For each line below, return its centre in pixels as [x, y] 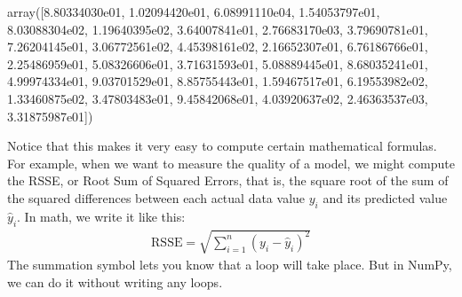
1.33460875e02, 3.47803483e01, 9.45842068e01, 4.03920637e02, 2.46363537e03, [218, 98]
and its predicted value [385, 197]
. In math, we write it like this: [101, 216]
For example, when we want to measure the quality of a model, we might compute [231, 163]
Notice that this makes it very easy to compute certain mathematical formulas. [222, 146]
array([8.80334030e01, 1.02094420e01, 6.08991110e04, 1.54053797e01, [194, 12]
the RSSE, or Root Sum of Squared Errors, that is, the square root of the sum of [228, 180]
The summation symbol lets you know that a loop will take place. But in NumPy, [230, 265]
